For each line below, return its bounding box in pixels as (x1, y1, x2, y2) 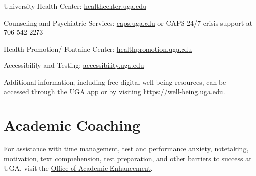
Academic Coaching (4, 115, 141, 135)
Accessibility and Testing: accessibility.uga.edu (4, 60, 144, 70)
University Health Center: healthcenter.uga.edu (4, 1, 146, 11)
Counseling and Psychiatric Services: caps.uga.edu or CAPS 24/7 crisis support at (4, 17, 253, 28)
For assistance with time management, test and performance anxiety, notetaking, (4, 144, 249, 154)
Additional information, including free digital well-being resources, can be (4, 76, 226, 87)
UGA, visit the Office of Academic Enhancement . (4, 163, 153, 173)
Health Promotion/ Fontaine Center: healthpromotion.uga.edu (4, 43, 192, 54)
